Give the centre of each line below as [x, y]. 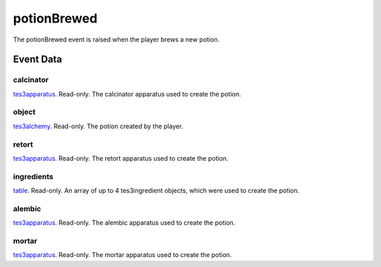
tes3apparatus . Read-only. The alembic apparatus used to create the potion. [124, 223]
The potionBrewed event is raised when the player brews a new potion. [116, 39]
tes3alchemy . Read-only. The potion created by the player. [98, 126]
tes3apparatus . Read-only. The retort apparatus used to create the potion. [121, 158]
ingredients [33, 176]
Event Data [38, 60]
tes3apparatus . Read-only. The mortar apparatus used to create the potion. [122, 255]
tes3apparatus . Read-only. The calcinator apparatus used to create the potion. [127, 94]
